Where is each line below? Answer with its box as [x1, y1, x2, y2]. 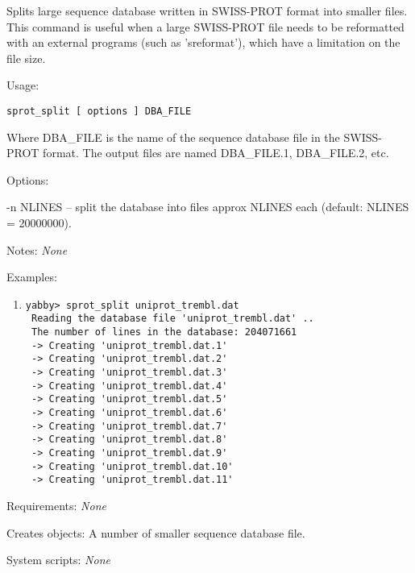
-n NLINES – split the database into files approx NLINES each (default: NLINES [6, 198, 409, 215]
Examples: [6, 268, 57, 285]
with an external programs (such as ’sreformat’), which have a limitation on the [6, 34, 400, 51]
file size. [6, 49, 46, 66]
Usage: [6, 77, 39, 93]
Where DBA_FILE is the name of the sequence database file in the [6, 128, 340, 145]
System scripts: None [6, 551, 110, 568]
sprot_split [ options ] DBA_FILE [6, 105, 192, 117]
